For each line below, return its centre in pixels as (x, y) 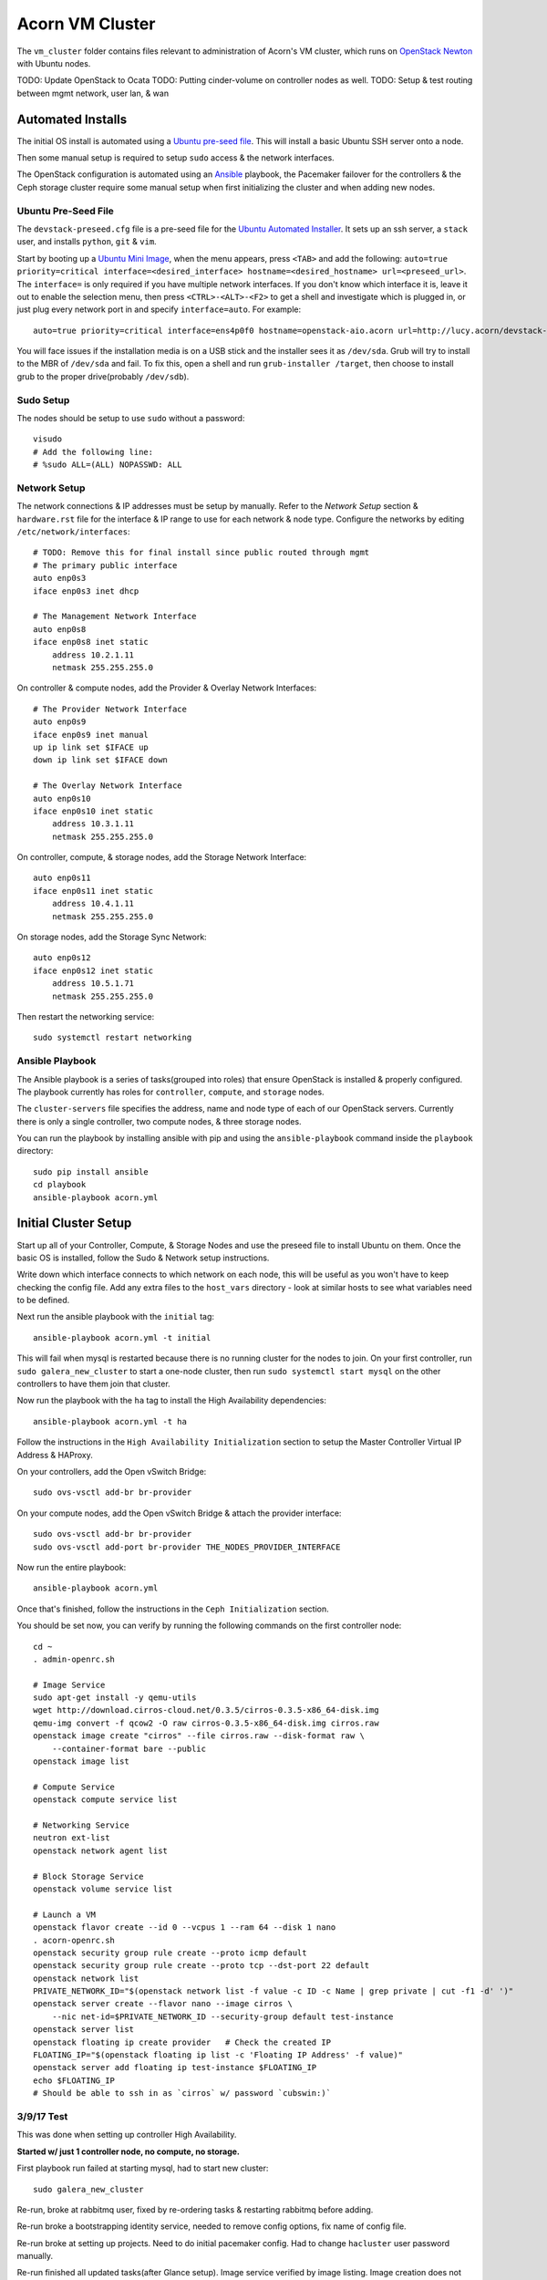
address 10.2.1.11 (93, 655)
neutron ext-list (72, 1838)
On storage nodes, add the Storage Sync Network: (112, 937)
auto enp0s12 (62, 958)
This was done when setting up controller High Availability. (127, 2135)
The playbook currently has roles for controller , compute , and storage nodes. (170, 1092)
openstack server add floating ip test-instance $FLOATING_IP (175, 2068)
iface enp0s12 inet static (93, 970)
